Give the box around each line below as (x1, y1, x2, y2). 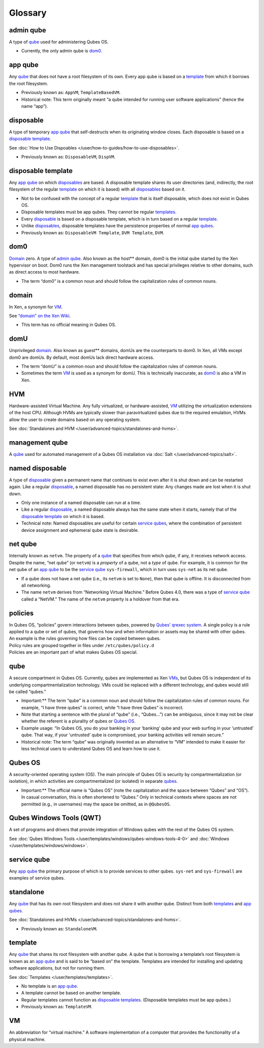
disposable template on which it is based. (21, 513, 105, 519)
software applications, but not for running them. (9, 965, 106, 971)
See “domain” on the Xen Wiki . (9, 313, 71, 319)
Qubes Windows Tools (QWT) (9, 814, 101, 822)
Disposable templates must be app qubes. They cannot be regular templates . (21, 209, 177, 215)
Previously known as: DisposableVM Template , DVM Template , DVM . (21, 229, 164, 235)
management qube (9, 438, 68, 447)
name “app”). (21, 103, 48, 109)
